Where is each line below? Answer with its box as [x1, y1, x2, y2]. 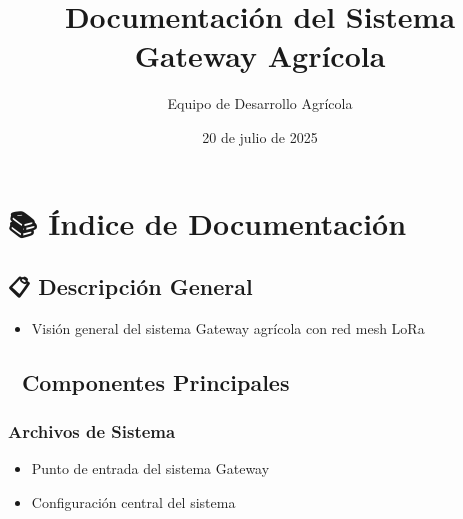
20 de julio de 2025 [202, 126, 318, 147]
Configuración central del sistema [31, 492, 236, 513]
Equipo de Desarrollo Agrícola [167, 93, 353, 114]
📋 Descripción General [8, 271, 253, 302]
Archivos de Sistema [8, 419, 176, 444]
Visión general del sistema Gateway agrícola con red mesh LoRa [31, 317, 425, 338]
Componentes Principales [21, 366, 290, 397]
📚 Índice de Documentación [8, 202, 407, 243]
